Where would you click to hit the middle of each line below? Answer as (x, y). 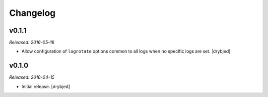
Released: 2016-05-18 (32, 43)
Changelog (32, 13)
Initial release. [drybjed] (46, 86)
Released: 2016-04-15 (32, 77)
